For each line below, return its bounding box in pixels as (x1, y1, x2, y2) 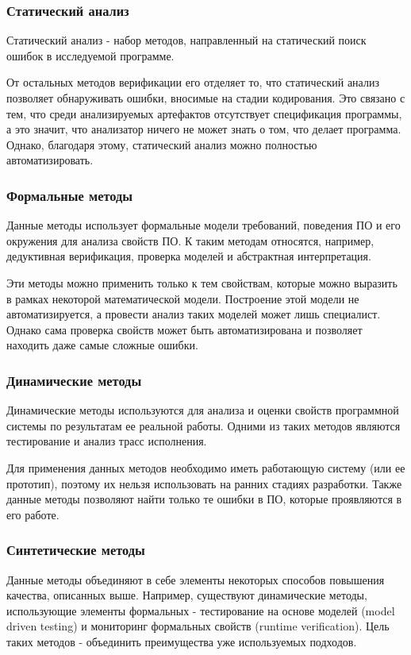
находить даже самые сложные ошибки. (6, 337, 198, 353)
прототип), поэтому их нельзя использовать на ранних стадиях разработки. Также (6, 475, 402, 491)
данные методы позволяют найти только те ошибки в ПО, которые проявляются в (6, 491, 402, 507)
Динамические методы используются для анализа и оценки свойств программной (6, 402, 399, 418)
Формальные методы (6, 185, 133, 205)
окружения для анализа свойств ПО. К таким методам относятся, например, (6, 232, 375, 249)
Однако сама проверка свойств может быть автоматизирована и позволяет (6, 321, 363, 337)
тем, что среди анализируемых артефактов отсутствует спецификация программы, (6, 105, 402, 121)
